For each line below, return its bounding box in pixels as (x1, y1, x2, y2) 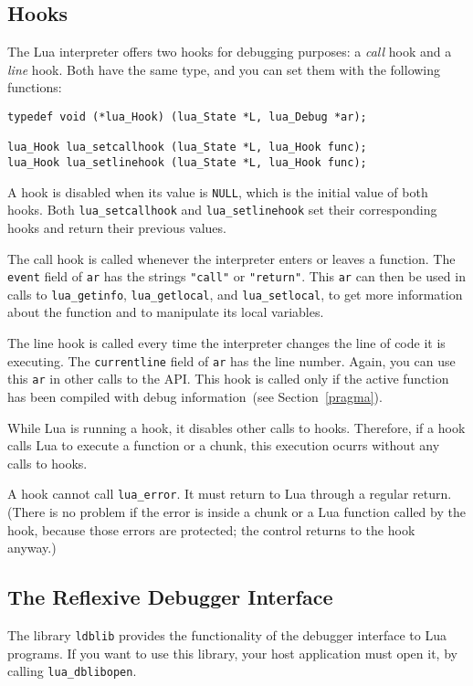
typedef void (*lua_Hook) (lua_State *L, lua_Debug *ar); (7, 110, 367, 123)
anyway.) (7, 538, 57, 557)
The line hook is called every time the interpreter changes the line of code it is (7, 333, 446, 353)
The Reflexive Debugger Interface (7, 583, 333, 611)
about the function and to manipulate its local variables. (7, 302, 324, 322)
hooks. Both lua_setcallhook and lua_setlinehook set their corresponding (7, 200, 437, 219)
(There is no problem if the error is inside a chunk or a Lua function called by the (7, 501, 466, 521)
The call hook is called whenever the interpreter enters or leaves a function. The (7, 248, 456, 268)
